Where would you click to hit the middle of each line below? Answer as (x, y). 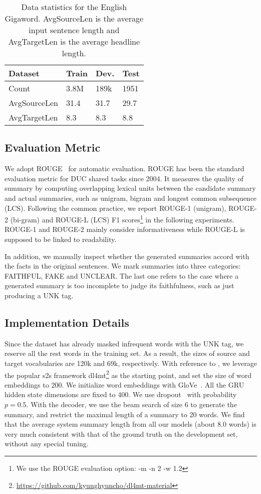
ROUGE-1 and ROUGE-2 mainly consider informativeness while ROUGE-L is (125, 229)
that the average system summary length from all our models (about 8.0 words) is (130, 424)
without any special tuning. (47, 444)
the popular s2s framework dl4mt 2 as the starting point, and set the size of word (128, 374)
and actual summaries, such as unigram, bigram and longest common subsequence (131, 198)
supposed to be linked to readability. (61, 239)
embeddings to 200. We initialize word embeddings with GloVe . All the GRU (124, 384)
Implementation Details (67, 322)
